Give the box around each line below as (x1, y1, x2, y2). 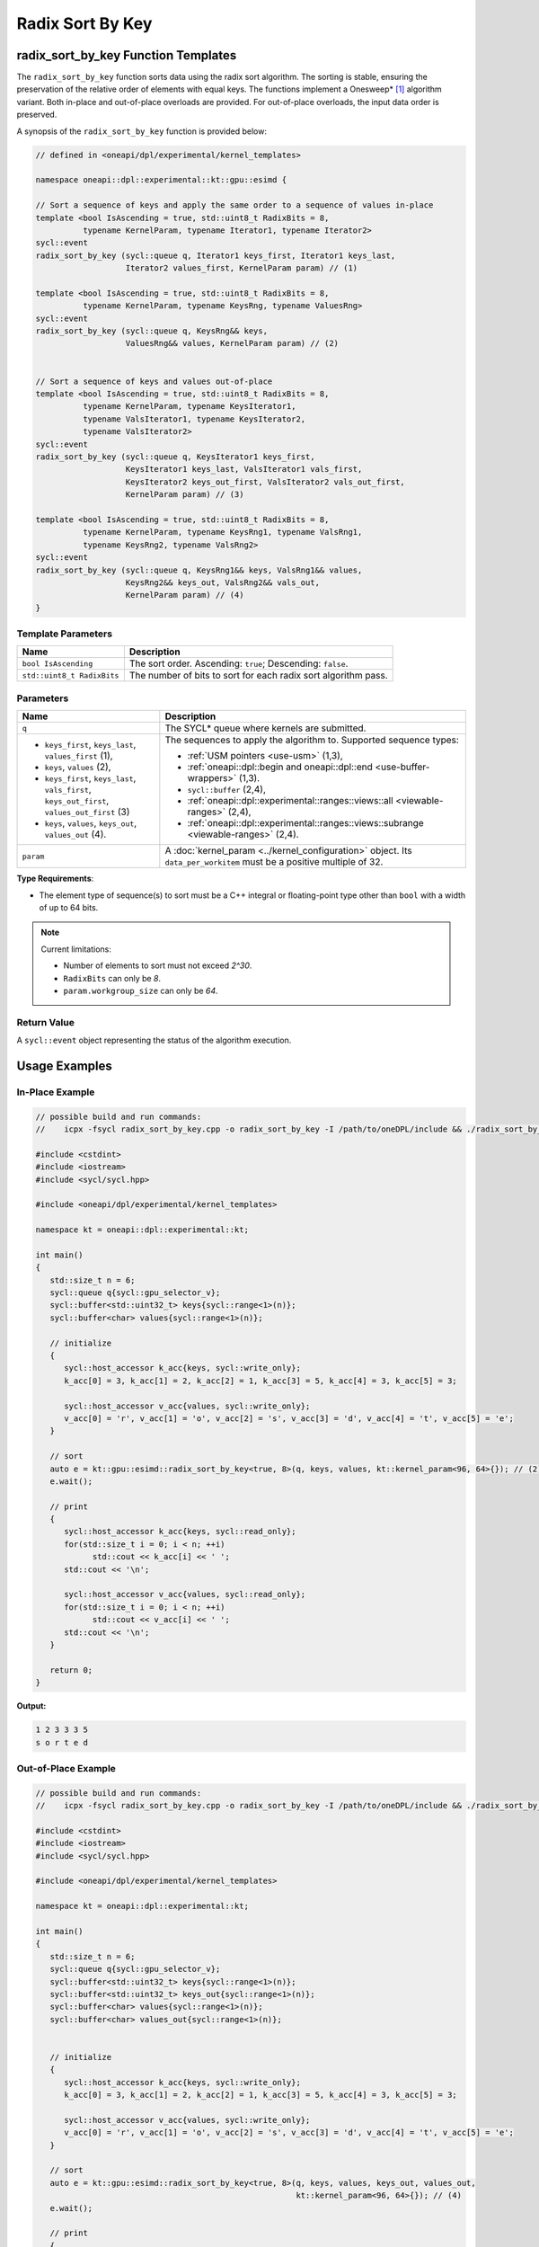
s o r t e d (35, 1737, 89, 1747)
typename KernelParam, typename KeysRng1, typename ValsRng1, (82, 527, 363, 537)
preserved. (16, 109, 57, 120)
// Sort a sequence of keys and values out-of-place (35, 376, 273, 386)
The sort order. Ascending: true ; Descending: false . (128, 657, 349, 670)
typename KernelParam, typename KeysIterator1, (82, 401, 296, 412)
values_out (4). (44, 828, 107, 840)
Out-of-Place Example (16, 1762, 117, 1774)
